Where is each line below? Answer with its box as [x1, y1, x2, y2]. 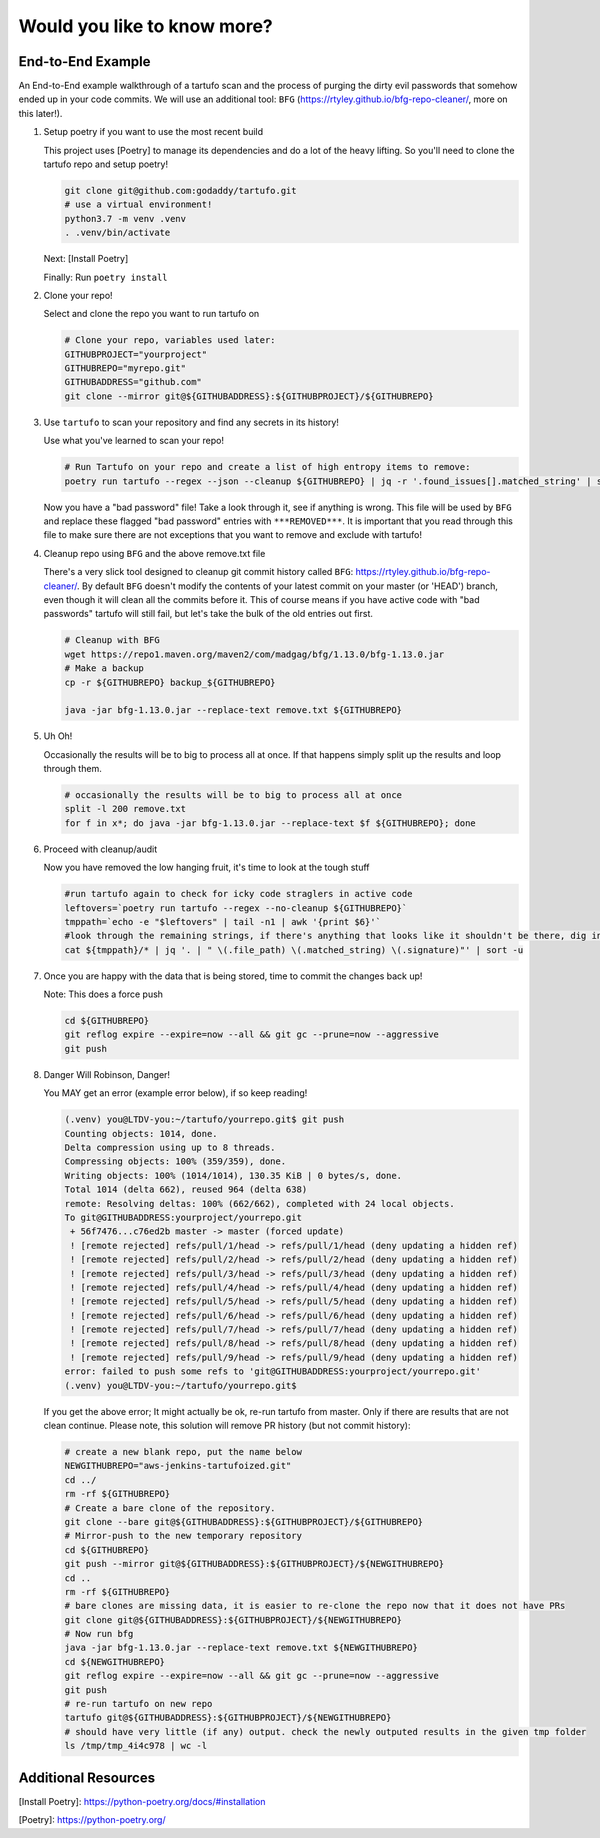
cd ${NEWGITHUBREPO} [64, 1656, 165, 1667]
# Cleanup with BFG [64, 635, 160, 646]
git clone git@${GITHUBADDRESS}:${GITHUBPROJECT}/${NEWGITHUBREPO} [64, 1614, 403, 1625]
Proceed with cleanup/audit [43, 843, 158, 855]
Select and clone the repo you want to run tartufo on [43, 308, 260, 320]
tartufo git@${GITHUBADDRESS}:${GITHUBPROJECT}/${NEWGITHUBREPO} [64, 1712, 392, 1724]
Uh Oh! [43, 730, 73, 742]
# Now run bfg [64, 1628, 134, 1640]
